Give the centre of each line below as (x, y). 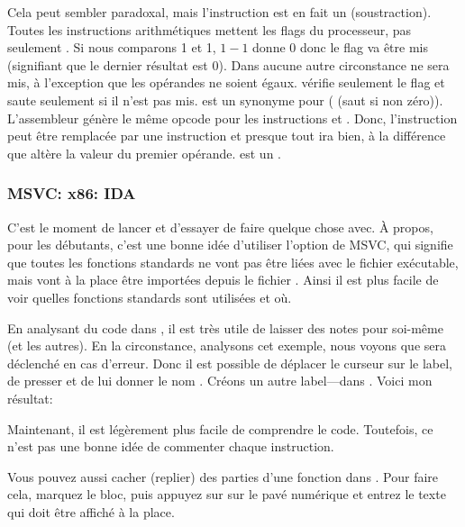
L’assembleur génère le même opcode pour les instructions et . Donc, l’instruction (232, 118)
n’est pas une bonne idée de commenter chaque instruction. (171, 446)
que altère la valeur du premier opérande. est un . (144, 153)
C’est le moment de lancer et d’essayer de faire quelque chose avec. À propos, (220, 227)
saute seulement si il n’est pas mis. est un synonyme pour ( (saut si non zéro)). (225, 100)
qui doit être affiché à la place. (91, 511)
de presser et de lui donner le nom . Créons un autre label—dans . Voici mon (220, 381)
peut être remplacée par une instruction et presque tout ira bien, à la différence (227, 136)
